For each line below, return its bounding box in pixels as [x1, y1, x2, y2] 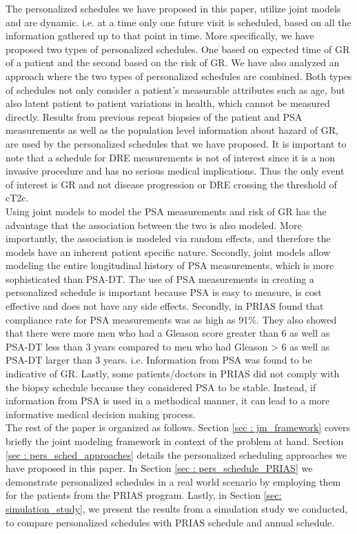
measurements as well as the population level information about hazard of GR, [6, 123, 338, 137]
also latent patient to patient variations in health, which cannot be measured [6, 96, 330, 110]
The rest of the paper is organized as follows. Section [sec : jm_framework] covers [6, 420, 350, 435]
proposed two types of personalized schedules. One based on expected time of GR [6, 41, 350, 56]
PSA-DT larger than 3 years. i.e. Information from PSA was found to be [6, 353, 312, 367]
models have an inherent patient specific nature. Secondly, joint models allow [6, 244, 331, 259]
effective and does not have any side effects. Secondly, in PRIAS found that [6, 299, 324, 313]
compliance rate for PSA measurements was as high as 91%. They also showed [6, 312, 337, 326]
